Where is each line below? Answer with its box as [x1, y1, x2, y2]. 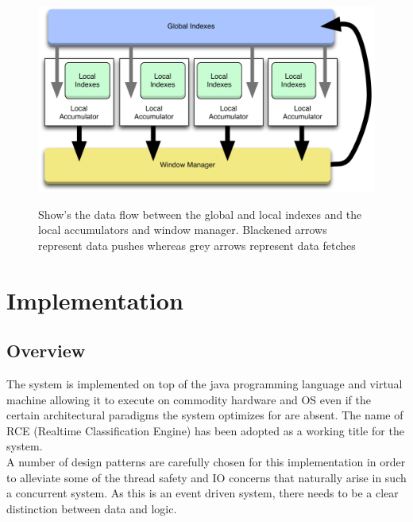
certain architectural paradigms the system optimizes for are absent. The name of [6, 407, 403, 423]
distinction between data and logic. [6, 500, 177, 516]
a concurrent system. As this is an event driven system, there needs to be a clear [6, 485, 399, 501]
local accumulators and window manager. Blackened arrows [38, 221, 327, 238]
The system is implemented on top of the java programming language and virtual [6, 376, 403, 392]
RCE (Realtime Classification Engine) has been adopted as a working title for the [6, 422, 404, 438]
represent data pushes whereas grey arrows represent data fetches [38, 236, 356, 253]
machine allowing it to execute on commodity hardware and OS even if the [6, 391, 371, 407]
